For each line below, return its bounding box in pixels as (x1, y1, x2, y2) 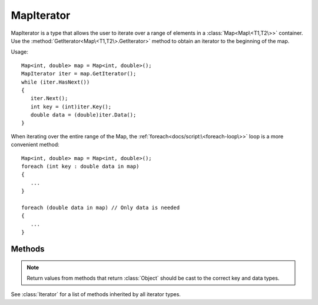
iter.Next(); (30, 95, 68, 102)
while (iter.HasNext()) (21, 78, 90, 85)
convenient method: (11, 141, 60, 148)
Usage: (11, 48, 29, 55)
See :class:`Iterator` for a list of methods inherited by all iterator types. (11, 291, 181, 298)
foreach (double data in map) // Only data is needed (21, 204, 180, 211)
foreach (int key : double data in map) (21, 163, 140, 170)
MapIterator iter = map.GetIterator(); (21, 71, 137, 77)
